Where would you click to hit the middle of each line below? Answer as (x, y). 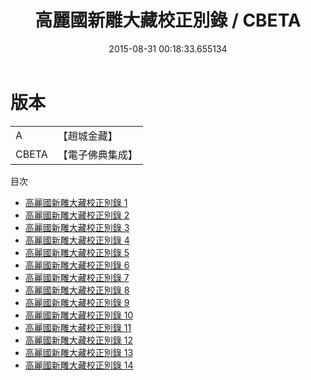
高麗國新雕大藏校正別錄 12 (78, 340)
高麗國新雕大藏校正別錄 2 (77, 215)
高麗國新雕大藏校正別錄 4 (77, 240)
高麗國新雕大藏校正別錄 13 (79, 352)
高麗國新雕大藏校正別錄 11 (78, 327)
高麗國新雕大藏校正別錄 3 (77, 227)
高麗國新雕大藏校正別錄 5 (77, 252)
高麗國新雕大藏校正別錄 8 (77, 290)
